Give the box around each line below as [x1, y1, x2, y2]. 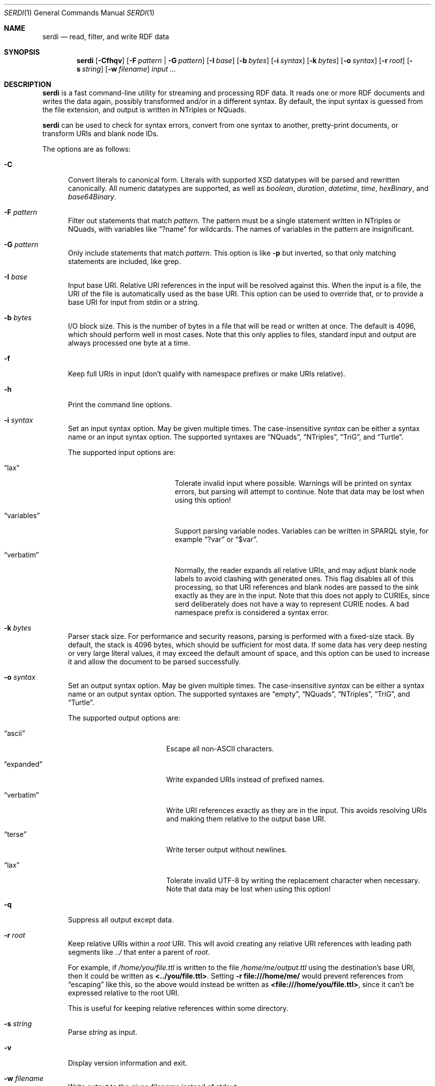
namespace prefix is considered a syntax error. [175, 608, 329, 617]
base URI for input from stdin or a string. [68, 298, 200, 306]
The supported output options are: [68, 714, 180, 722]
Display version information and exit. [68, 1059, 187, 1067]
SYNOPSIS [4, 48, 40, 56]
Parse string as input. [68, 1028, 138, 1036]
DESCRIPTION [4, 80, 52, 89]
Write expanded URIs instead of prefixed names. [166, 775, 325, 784]
